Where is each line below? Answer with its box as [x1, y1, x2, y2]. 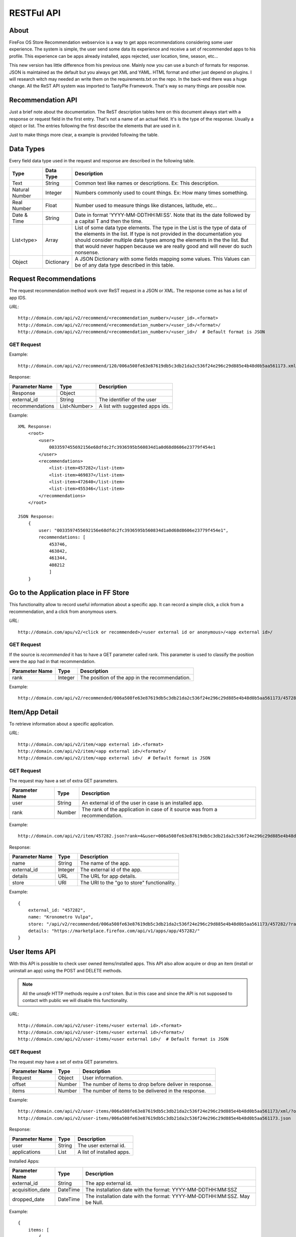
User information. [82, 1074, 123, 1081]
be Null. [85, 1199, 104, 1206]
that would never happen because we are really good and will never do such [74, 242, 253, 249]
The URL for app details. [80, 873, 137, 880]
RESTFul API [9, 7, 61, 18]
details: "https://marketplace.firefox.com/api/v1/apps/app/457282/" [28, 928, 200, 934]
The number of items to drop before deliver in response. [82, 1081, 213, 1088]
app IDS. [9, 294, 27, 300]
